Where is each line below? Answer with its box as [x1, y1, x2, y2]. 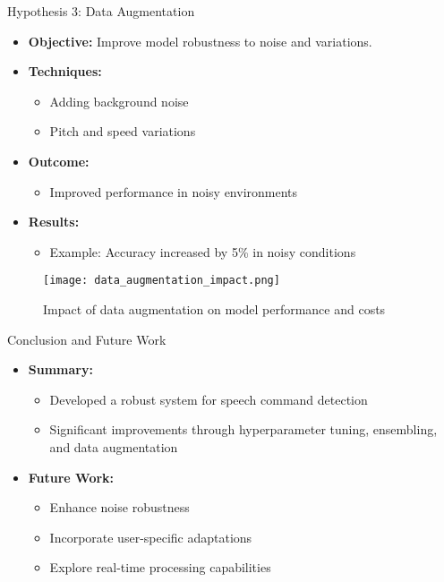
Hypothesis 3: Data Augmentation [7, 2, 195, 20]
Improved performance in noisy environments [49, 182, 298, 201]
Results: [28, 212, 80, 231]
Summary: [28, 360, 93, 379]
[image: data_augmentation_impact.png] [43, 274, 280, 287]
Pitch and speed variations [49, 122, 196, 141]
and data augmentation [49, 437, 178, 456]
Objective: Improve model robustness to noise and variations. [28, 31, 372, 50]
